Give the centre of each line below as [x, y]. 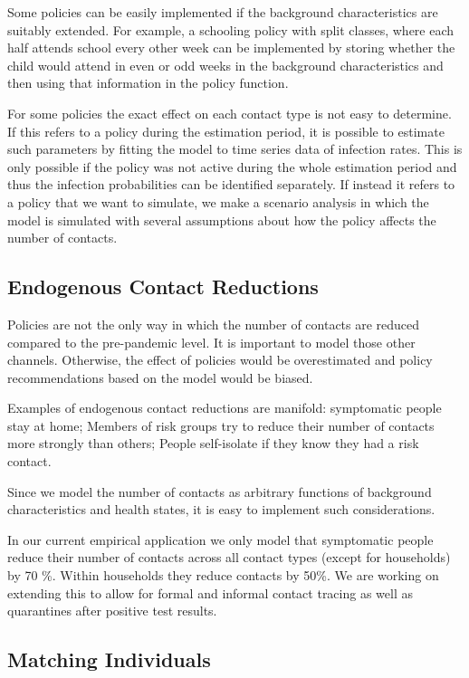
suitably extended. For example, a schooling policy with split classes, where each [231, 29]
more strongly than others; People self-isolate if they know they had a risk [213, 443]
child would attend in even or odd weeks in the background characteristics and [225, 65]
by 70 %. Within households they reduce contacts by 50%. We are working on [223, 575]
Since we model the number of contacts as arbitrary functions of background [220, 491]
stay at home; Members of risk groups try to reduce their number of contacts [221, 425]
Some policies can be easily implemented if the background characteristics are [223, 12]
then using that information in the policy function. [148, 83]
